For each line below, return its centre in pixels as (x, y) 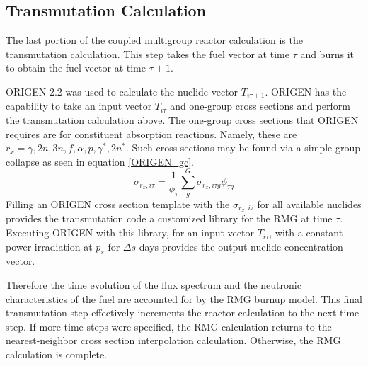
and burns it (327, 53)
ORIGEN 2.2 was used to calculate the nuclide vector (122, 91)
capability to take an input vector (79, 106)
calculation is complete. (57, 354)
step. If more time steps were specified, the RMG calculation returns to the (169, 326)
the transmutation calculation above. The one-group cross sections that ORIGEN (182, 120)
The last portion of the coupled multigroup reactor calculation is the (154, 40)
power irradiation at (49, 246)
